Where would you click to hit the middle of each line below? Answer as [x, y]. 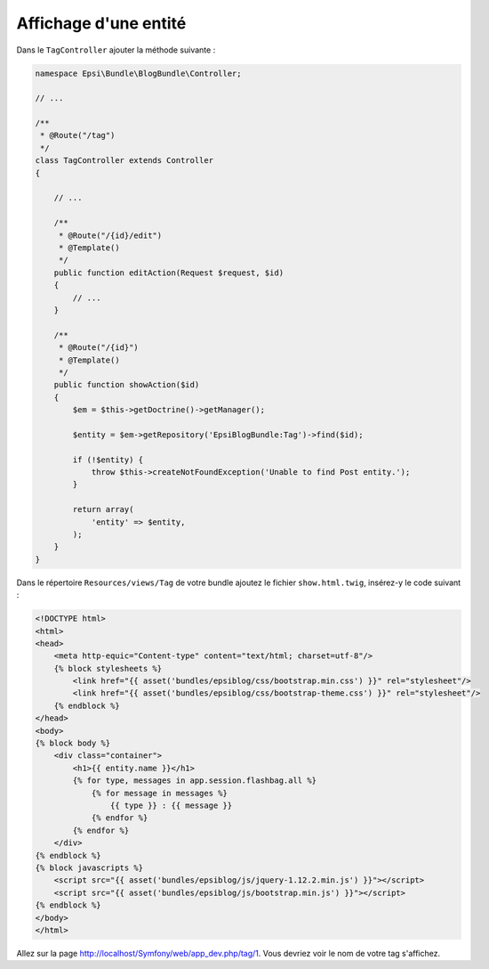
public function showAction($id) [127, 385]
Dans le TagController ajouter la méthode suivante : [116, 50]
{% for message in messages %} [160, 793]
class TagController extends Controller [124, 161]
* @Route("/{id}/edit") [110, 235]
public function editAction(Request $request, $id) [169, 273]
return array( [103, 509]
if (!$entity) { [108, 460]
